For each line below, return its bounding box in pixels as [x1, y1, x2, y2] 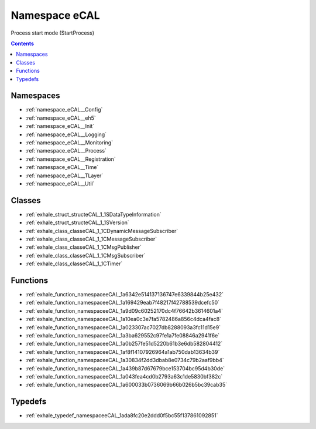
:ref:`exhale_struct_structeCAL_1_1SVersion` [25, 219, 130, 226]
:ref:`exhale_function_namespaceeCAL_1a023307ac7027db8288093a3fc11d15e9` [25, 323, 221, 331]
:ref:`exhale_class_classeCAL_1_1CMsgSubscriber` [25, 252, 146, 259]
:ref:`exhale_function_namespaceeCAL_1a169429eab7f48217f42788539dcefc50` [25, 299, 219, 306]
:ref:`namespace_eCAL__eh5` [25, 114, 96, 121]
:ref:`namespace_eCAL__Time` [25, 164, 99, 171]
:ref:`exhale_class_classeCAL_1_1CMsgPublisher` [25, 244, 142, 251]
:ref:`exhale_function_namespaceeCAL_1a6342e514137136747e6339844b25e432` [25, 291, 224, 298]
